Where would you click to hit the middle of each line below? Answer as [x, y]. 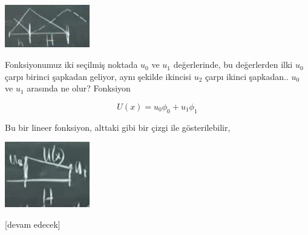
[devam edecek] [33, 224]
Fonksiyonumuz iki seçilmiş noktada [71, 65]
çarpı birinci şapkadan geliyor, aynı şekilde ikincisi [98, 76]
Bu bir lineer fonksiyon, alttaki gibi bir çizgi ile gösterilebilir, [118, 127]
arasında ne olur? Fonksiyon [79, 88]
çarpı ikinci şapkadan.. [247, 76]
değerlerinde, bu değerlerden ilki [233, 65]
